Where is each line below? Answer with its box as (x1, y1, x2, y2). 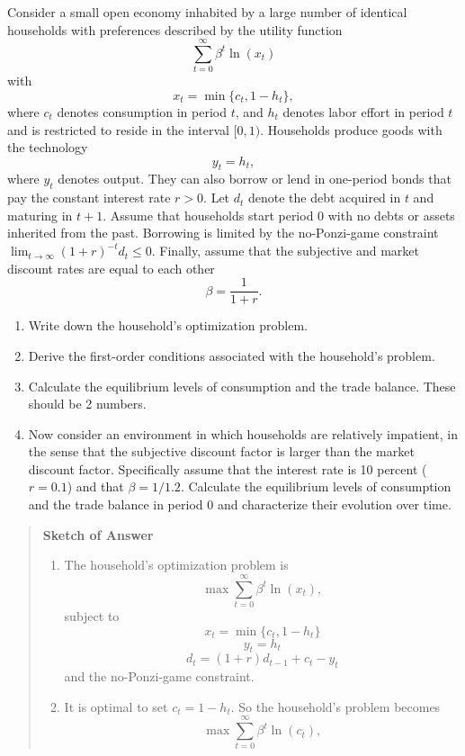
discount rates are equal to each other (7, 258, 215, 277)
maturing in (7, 205, 73, 224)
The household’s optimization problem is (64, 555, 289, 574)
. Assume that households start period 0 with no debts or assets (103, 205, 455, 224)
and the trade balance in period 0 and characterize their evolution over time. (28, 495, 452, 514)
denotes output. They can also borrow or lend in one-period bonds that (58, 169, 452, 188)
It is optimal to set (64, 697, 168, 715)
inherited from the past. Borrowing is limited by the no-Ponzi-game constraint (7, 223, 439, 242)
